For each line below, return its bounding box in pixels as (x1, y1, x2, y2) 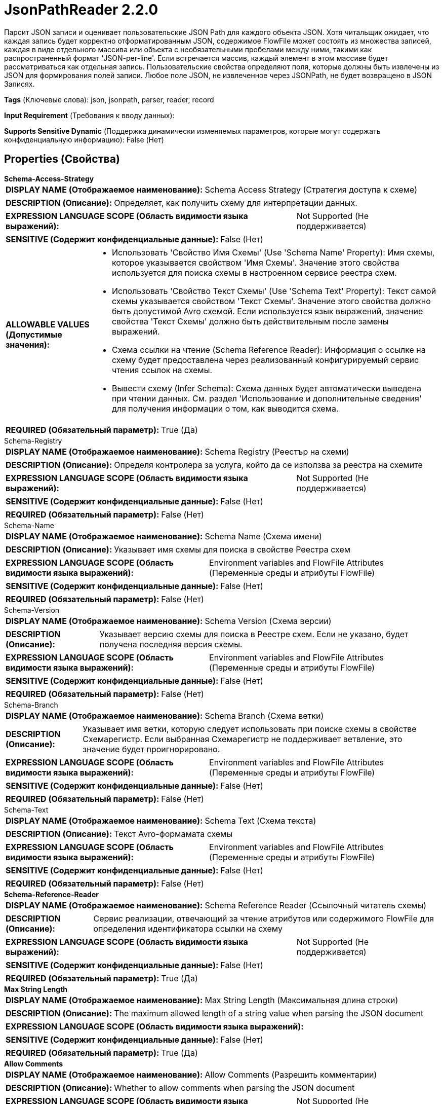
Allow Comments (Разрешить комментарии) (205, 1069, 377, 1080)
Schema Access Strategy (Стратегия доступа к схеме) (205, 184, 418, 195)
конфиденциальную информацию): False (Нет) (4, 135, 164, 144)
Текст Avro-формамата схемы (114, 828, 233, 839)
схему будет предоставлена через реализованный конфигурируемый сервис (111, 354, 419, 365)
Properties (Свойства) (4, 153, 120, 166)
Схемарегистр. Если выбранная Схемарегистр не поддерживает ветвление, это (83, 733, 402, 744)
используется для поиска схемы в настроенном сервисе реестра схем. (111, 267, 397, 278)
